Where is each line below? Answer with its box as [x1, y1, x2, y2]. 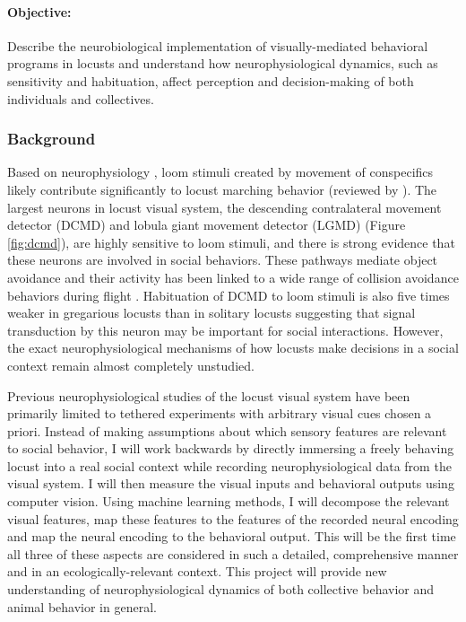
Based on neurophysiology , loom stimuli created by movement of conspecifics [7, 162, 434, 181]
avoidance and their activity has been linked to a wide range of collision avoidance [7, 267, 459, 286]
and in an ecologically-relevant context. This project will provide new [7, 562, 387, 581]
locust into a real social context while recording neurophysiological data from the [7, 456, 452, 475]
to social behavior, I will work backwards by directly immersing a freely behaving [7, 439, 454, 458]
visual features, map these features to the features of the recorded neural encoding [7, 509, 459, 528]
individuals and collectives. [7, 89, 154, 108]
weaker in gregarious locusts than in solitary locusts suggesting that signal [7, 303, 416, 322]
